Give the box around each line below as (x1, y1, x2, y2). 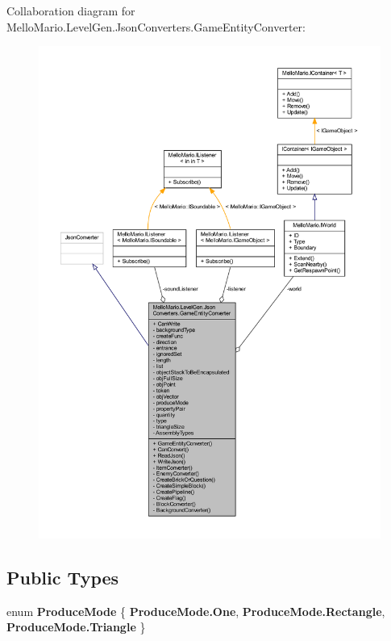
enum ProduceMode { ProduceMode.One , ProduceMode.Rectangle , (6, 602, 385, 619)
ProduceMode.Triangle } (6, 618, 146, 635)
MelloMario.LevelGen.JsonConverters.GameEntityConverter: (6, 18, 306, 35)
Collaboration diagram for (6, 2, 135, 19)
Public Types (6, 564, 119, 589)
